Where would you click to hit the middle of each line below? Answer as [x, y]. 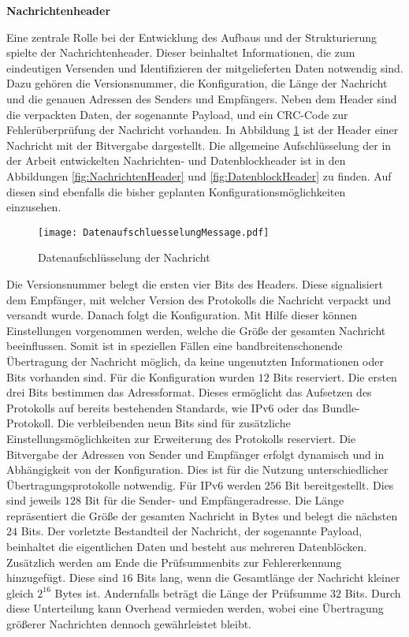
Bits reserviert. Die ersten [335, 376]
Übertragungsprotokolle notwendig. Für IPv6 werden [134, 484]
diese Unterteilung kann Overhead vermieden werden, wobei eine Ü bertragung [195, 608]
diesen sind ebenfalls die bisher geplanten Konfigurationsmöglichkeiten [176, 191]
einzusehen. [34, 207]
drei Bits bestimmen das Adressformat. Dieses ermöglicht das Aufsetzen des [189, 392]
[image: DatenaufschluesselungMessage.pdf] [154, 232]
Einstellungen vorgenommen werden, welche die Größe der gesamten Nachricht [196, 330]
